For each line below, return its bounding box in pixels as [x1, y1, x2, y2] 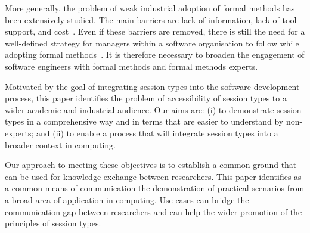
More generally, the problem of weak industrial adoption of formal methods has [5, 2, 295, 14]
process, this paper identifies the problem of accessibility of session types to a [5, 92, 287, 104]
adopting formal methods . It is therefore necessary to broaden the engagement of [5, 48, 305, 61]
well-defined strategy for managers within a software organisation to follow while [5, 36, 299, 49]
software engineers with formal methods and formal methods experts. [5, 60, 258, 72]
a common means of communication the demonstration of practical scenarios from [5, 182, 305, 194]
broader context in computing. [5, 138, 116, 151]
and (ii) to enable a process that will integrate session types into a [36, 126, 278, 139]
